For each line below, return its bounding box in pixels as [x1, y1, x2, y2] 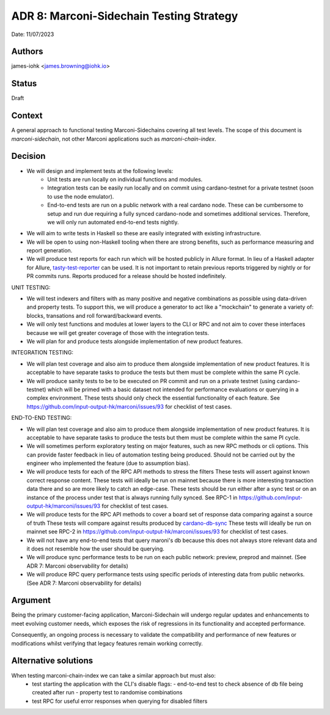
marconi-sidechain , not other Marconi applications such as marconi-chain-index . [11, 135, 216, 142]
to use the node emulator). [47, 193, 114, 200]
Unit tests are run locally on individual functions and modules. [47, 175, 203, 183]
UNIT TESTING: [11, 284, 51, 291]
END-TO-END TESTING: [11, 414, 72, 422]
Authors [11, 46, 43, 57]
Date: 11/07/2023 [11, 31, 54, 38]
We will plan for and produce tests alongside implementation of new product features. [26, 337, 243, 345]
